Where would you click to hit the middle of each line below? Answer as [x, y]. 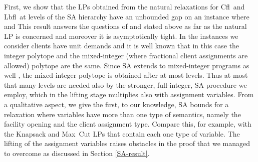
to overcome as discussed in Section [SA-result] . [77, 153]
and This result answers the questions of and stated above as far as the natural [125, 26]
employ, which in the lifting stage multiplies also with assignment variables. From [129, 94]
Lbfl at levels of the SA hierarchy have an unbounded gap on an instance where [127, 16]
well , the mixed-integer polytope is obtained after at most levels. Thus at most [126, 75]
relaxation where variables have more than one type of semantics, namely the [122, 114]
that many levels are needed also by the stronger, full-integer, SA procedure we [125, 84]
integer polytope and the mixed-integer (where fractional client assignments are [126, 55]
